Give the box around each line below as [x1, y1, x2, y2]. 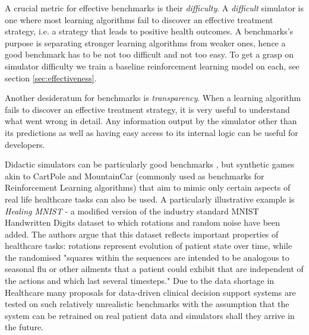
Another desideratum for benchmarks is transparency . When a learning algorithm [5, 91, 301, 104]
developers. [5, 138, 45, 150]
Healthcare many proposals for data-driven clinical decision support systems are [5, 286, 296, 298]
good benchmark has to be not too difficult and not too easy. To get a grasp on [5, 48, 294, 61]
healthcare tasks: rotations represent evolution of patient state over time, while [5, 239, 292, 252]
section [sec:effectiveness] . [5, 71, 97, 84]
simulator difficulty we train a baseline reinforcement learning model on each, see [5, 59, 299, 72]
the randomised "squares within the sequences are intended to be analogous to [5, 251, 289, 263]
